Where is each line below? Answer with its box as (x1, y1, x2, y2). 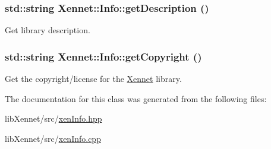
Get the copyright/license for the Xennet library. (5, 72, 182, 85)
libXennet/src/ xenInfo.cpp (5, 132, 101, 144)
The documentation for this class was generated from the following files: (5, 92, 267, 104)
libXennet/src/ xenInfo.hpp (5, 112, 102, 125)
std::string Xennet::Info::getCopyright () (5, 49, 202, 64)
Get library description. (5, 24, 90, 36)
